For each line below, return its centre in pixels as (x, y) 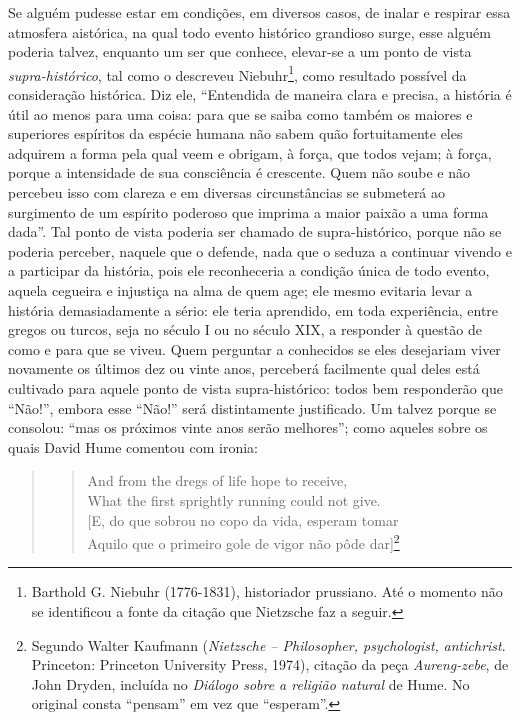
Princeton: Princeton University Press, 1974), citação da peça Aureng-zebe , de (270, 664)
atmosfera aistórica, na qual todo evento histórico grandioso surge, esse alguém (249, 31)
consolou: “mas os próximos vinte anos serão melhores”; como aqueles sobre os (248, 427)
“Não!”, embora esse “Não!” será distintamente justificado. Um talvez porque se (252, 407)
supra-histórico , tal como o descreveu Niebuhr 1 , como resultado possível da (237, 73)
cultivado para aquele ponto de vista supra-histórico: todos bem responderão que (255, 387)
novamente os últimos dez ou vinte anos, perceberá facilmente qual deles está (244, 368)
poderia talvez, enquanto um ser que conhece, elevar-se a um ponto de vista (240, 51)
